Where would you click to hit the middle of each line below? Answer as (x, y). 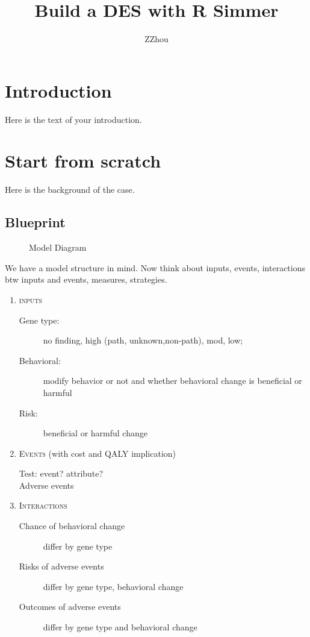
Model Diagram (58, 247)
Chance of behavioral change (72, 526)
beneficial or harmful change (95, 433)
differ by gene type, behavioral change (113, 586)
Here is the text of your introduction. (73, 119)
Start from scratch (83, 161)
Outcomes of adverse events (70, 607)
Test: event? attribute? (61, 473)
